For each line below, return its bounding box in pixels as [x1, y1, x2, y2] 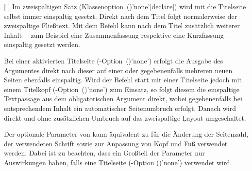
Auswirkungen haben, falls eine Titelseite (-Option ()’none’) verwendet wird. [4, 157, 232, 167]
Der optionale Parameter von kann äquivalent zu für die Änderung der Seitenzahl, [4, 129, 249, 139]
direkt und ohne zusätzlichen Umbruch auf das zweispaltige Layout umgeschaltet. [4, 112, 246, 123]
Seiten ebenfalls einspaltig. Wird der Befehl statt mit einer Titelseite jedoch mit [4, 75, 242, 85]
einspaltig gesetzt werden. [4, 39, 80, 49]
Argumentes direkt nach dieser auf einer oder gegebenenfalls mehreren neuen [4, 65, 233, 75]
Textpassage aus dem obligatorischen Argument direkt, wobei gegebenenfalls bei [4, 93, 242, 104]
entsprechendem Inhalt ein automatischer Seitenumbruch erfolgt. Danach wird [4, 103, 236, 113]
